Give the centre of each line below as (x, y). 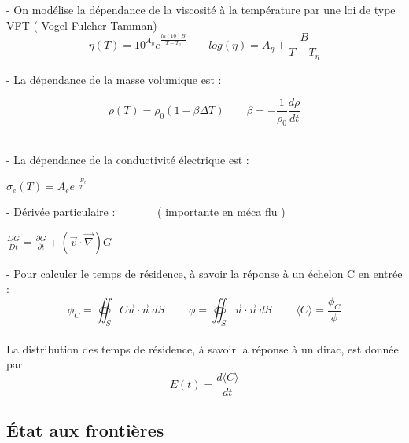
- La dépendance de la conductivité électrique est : (128, 159)
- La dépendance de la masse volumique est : (114, 79)
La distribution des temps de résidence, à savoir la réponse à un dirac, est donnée (203, 348)
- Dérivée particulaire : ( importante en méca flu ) (146, 212)
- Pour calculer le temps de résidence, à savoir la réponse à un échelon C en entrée (204, 273)
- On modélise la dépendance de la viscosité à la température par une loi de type (201, 9)
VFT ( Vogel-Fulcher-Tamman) (82, 25)
